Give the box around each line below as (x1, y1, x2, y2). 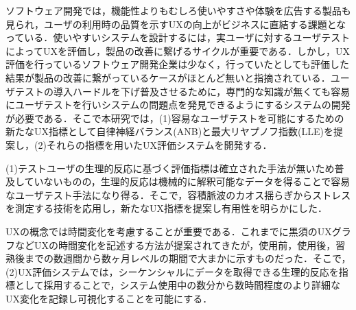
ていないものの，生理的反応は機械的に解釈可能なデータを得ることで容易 (24, 174, 351, 189)
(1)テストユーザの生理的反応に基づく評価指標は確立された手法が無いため (5, 160, 335, 175)
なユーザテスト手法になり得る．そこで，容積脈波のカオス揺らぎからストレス (5, 187, 351, 202)
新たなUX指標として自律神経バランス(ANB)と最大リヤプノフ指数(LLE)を (5, 124, 334, 139)
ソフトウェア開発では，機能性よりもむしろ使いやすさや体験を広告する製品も (5, 3, 351, 17)
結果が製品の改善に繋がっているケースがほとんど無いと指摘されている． (5, 70, 331, 84)
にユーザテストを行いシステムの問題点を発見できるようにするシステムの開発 (5, 97, 351, 112)
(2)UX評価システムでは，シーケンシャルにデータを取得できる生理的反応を (5, 264, 339, 278)
